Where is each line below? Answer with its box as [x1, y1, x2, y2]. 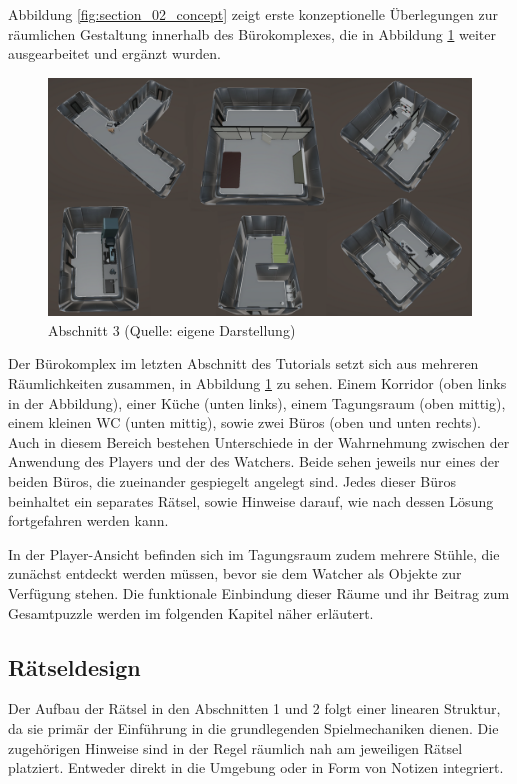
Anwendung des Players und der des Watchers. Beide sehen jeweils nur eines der [8, 451, 500, 472]
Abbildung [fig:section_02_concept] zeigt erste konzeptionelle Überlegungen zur [8, 4, 498, 24]
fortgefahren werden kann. [8, 510, 169, 531]
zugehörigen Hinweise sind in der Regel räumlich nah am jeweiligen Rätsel [8, 737, 463, 758]
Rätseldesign [8, 651, 141, 682]
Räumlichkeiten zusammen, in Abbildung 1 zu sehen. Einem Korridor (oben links [8, 373, 507, 394]
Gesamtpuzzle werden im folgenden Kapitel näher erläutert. [8, 602, 374, 623]
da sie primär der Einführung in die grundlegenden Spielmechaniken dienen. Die [8, 717, 499, 738]
